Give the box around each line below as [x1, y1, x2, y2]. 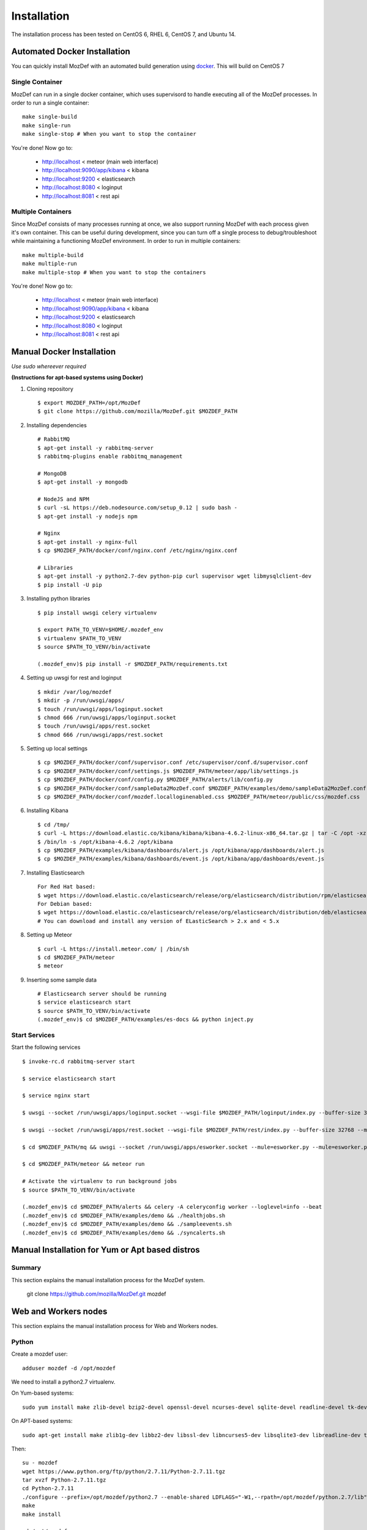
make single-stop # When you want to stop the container [22, 130, 197, 138]
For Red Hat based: [37, 883, 96, 890]
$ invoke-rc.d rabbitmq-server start [22, 1058, 136, 1065]
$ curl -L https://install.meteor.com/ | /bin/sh [37, 946, 190, 952]
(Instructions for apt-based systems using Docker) [11, 374, 144, 381]
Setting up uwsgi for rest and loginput [26, 674, 122, 682]
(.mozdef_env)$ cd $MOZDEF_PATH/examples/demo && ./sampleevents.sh [22, 1221, 232, 1228]
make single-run [22, 122, 71, 129]
